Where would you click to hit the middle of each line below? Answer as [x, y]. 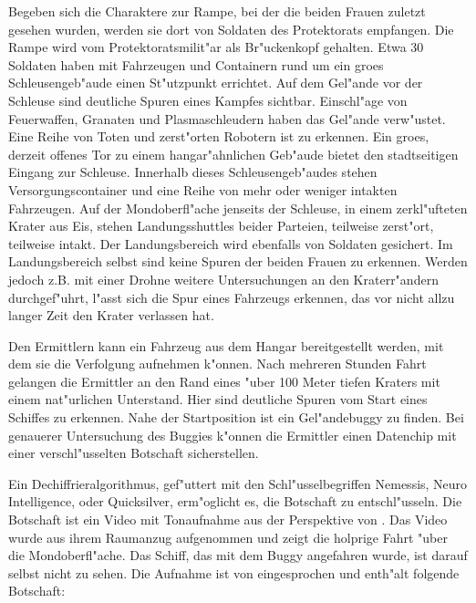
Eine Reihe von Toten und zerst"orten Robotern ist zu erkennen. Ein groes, [219, 136]
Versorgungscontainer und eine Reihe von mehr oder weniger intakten [203, 189]
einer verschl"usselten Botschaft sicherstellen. [134, 453]
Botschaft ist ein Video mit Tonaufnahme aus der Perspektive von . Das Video [228, 520]
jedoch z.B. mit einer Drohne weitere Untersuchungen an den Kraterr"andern [223, 279]
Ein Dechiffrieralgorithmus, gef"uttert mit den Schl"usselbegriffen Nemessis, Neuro [238, 483]
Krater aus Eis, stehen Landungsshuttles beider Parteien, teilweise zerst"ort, [221, 226]
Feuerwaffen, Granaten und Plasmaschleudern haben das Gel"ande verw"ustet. [227, 118]
